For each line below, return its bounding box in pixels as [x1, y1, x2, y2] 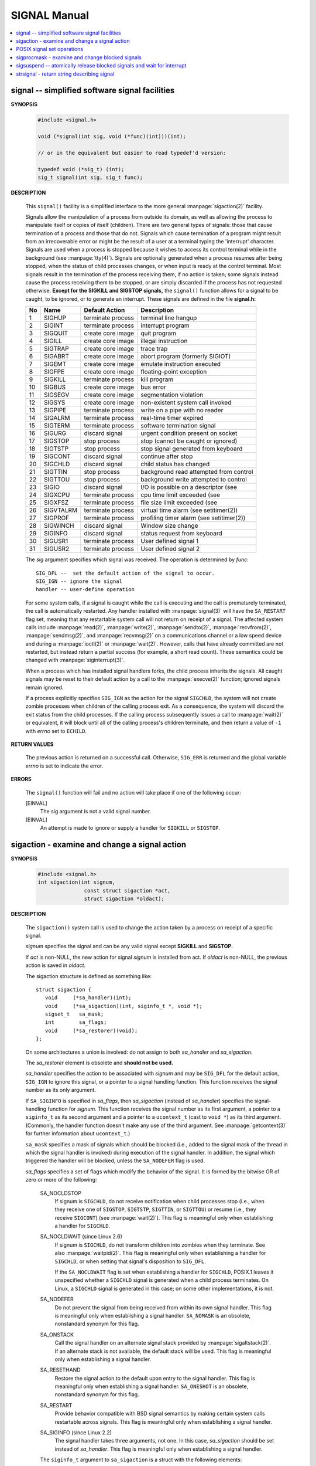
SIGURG [44, 429, 67, 437]
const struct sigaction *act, [84, 887, 171, 894]
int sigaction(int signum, [37, 879, 115, 885]
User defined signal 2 [140, 545, 200, 553]
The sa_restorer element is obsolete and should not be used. [25, 1059, 174, 1067]
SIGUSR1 [44, 537, 68, 545]
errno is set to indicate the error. [25, 762, 104, 769]
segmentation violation [140, 391, 204, 399]
